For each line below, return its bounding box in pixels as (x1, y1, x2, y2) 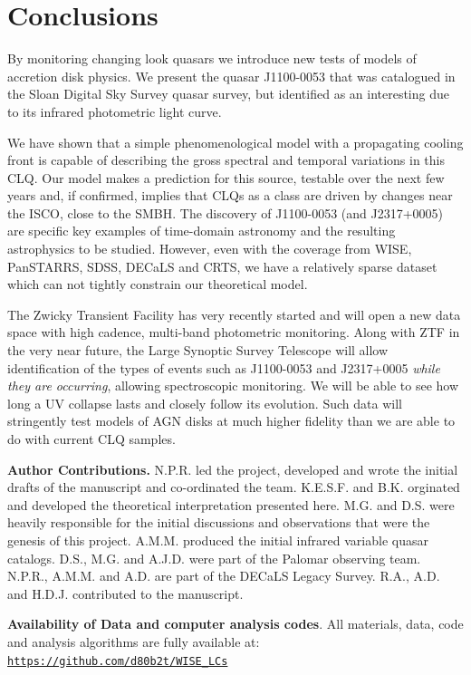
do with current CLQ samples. (7, 429, 176, 448)
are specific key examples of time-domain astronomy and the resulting (7, 221, 396, 240)
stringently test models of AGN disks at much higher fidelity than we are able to (7, 411, 456, 430)
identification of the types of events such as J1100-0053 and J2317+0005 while (7, 358, 440, 377)
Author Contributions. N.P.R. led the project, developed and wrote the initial (7, 459, 458, 478)
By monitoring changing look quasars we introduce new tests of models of (7, 49, 417, 68)
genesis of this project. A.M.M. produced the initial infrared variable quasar (7, 530, 428, 549)
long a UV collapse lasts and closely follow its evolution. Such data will (7, 393, 402, 412)
